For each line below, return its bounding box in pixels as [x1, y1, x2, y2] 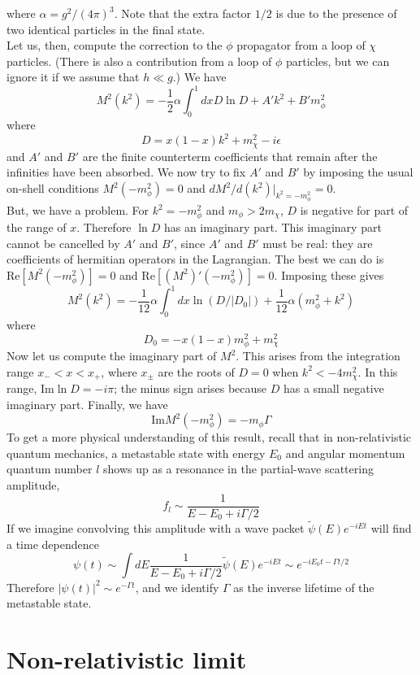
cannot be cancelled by [6, 234, 120, 251]
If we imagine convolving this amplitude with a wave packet [6, 519, 305, 536]
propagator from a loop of [236, 37, 366, 54]
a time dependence [6, 535, 99, 552]
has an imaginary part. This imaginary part [163, 219, 382, 236]
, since [174, 234, 206, 251]
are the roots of [158, 363, 235, 380]
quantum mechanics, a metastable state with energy [6, 444, 266, 461]
